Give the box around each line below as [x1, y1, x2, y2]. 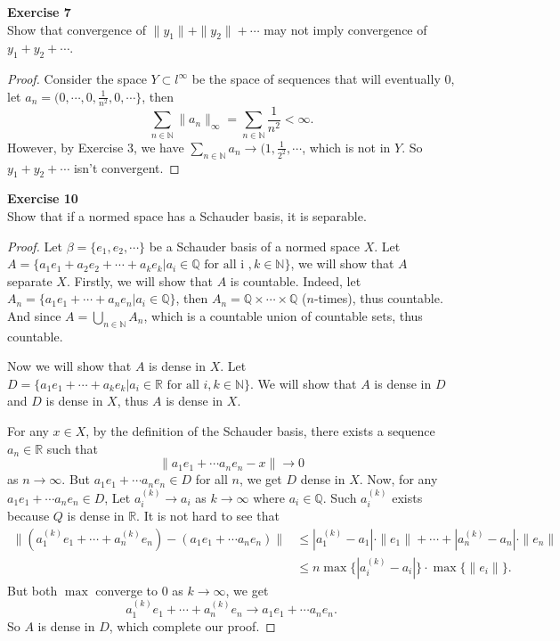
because [7, 506, 50, 525]
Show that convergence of [7, 20, 146, 38]
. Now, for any [359, 470, 438, 489]
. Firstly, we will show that [66, 271, 214, 290]
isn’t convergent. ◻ [73, 158, 180, 177]
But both [7, 580, 58, 599]
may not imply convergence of [264, 20, 427, 38]
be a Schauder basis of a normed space [149, 236, 361, 255]
